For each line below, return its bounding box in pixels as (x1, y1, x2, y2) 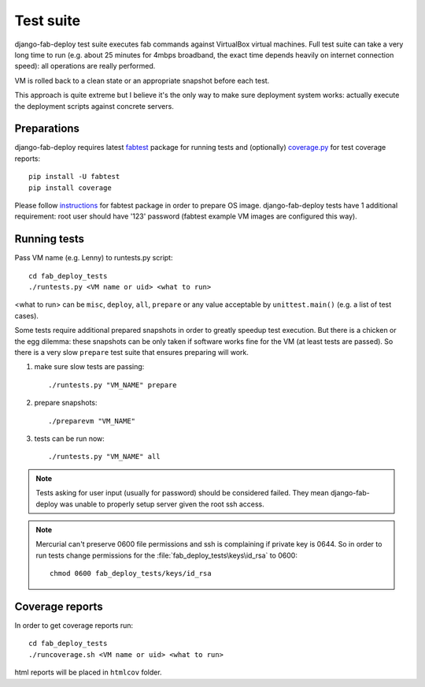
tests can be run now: (34, 434, 105, 443)
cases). (14, 311, 39, 320)
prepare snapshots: (34, 398, 98, 408)
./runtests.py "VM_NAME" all (48, 452, 161, 461)
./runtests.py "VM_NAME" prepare (48, 380, 177, 390)
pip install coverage (28, 183, 112, 192)
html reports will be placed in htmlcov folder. (14, 667, 162, 678)
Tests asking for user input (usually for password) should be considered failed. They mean (35, 488, 330, 498)
